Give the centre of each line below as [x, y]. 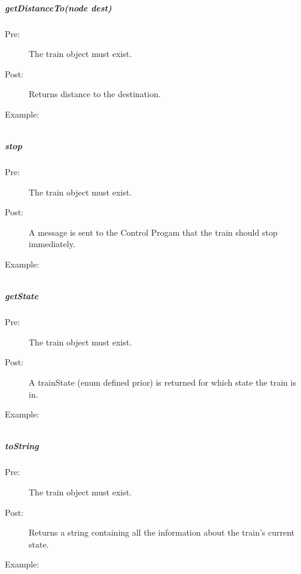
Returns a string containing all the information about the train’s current [162, 532]
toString [22, 446]
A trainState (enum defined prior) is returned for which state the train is [162, 382]
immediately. [52, 244]
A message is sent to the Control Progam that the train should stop [153, 232]
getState [22, 296]
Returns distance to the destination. [95, 94]
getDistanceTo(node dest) [58, 7]
